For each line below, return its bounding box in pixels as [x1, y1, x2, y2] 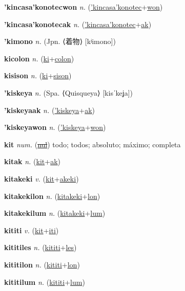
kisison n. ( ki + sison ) [4, 70, 72, 81]
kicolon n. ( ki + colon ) [4, 53, 74, 63]
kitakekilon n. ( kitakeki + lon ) [4, 190, 100, 201]
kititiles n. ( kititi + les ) [4, 242, 77, 253]
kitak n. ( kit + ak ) [4, 156, 60, 167]
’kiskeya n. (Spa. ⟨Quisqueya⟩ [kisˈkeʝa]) [4, 87, 133, 98]
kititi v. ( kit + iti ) [4, 225, 59, 235]
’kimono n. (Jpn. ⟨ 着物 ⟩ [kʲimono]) [4, 36, 116, 47]
